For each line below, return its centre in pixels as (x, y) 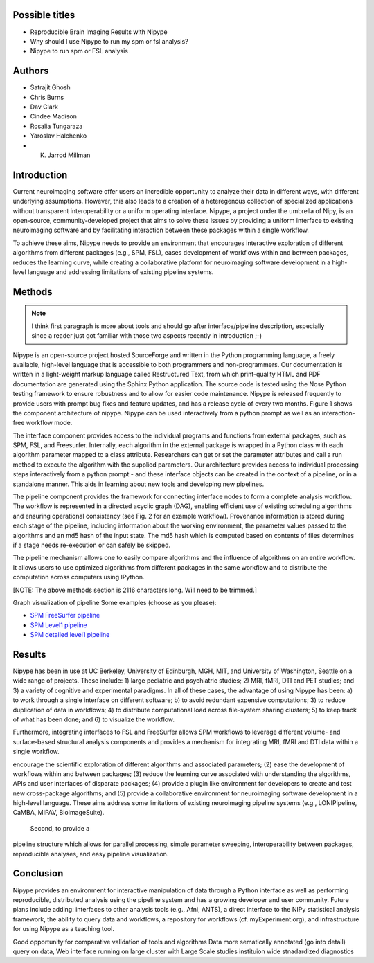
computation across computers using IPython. (79, 577)
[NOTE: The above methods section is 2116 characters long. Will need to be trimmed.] (135, 590)
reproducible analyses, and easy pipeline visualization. (91, 854)
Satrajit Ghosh (50, 87)
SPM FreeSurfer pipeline (65, 615)
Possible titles (44, 15)
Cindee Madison (54, 116)
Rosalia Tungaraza (56, 126)
